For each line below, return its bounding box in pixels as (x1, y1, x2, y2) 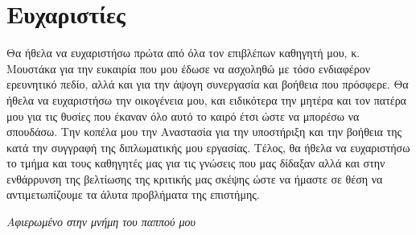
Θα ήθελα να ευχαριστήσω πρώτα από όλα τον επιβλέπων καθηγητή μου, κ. (6, 44, 360, 61)
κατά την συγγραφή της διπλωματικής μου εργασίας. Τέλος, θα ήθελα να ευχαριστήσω (6, 138, 410, 155)
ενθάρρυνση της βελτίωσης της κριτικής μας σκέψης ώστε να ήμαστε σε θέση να (6, 170, 383, 187)
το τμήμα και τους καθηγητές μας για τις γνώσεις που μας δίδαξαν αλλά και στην (6, 155, 385, 171)
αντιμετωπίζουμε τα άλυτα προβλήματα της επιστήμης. (6, 186, 260, 203)
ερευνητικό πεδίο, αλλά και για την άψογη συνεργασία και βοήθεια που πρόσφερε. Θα (6, 76, 409, 93)
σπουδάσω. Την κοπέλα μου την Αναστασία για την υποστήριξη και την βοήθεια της (6, 123, 402, 140)
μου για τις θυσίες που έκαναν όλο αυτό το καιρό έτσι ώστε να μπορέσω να (6, 107, 360, 124)
